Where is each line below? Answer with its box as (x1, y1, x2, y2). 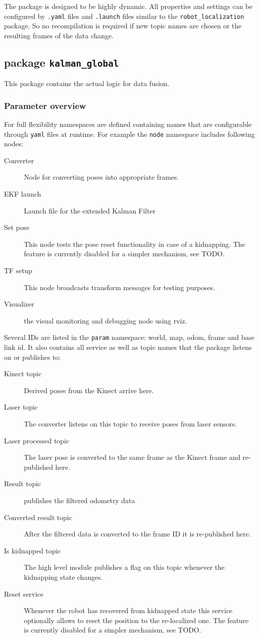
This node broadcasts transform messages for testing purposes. (24, 282, 215, 292)
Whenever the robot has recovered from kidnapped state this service (24, 605, 233, 616)
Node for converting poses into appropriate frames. (24, 172, 179, 182)
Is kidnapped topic (4, 545, 61, 555)
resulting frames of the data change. (4, 30, 114, 40)
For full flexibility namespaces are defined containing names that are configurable (4, 119, 252, 129)
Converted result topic (4, 512, 72, 522)
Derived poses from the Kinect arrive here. (24, 385, 154, 395)
